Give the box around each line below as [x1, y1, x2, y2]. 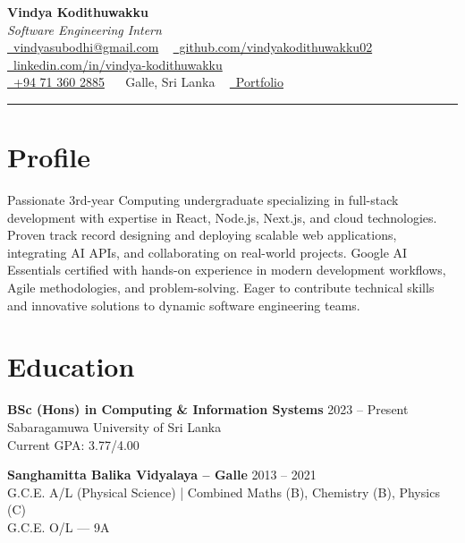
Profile [7, 139, 90, 175]
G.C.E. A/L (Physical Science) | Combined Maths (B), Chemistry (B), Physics [7, 482, 440, 501]
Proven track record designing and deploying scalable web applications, [7, 225, 397, 244]
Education [7, 348, 135, 385]
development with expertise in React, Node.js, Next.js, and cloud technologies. [7, 208, 437, 226]
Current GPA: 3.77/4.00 [7, 435, 139, 454]
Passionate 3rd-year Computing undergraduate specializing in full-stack [7, 191, 399, 209]
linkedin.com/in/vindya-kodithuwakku [13, 55, 223, 73]
